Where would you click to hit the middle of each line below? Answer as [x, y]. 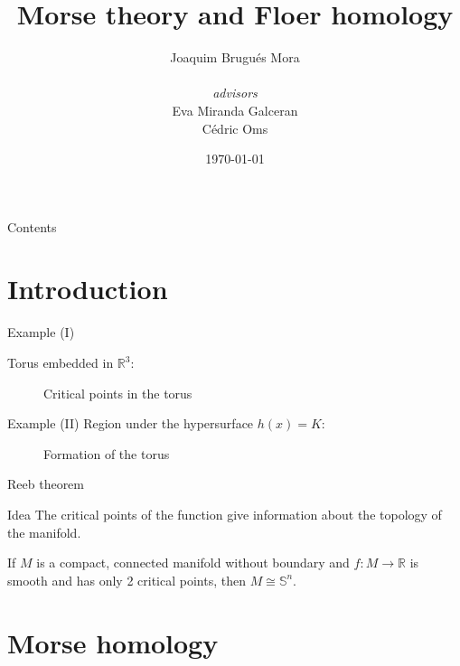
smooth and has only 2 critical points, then [127, 580]
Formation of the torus [107, 453]
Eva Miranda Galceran [235, 110]
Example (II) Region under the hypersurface [131, 423]
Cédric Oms [235, 128]
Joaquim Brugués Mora [235, 57]
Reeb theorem [46, 484]
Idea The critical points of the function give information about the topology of [225, 514]
